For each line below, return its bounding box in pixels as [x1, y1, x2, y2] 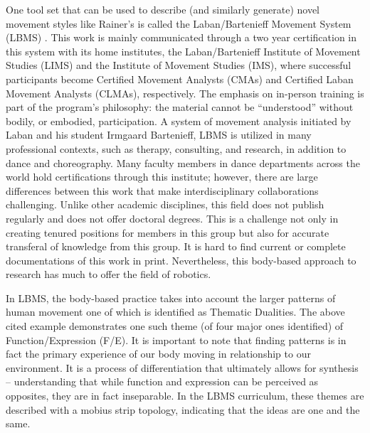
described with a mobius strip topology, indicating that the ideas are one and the [6, 402, 360, 417]
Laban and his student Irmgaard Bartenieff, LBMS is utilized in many [6, 127, 312, 142]
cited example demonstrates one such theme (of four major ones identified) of [6, 319, 344, 333]
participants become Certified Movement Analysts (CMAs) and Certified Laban [6, 71, 354, 86]
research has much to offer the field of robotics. [6, 267, 211, 282]
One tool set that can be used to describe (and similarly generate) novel [6, 2, 320, 16]
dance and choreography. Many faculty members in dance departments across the [6, 155, 360, 170]
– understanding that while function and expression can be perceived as [6, 374, 319, 389]
